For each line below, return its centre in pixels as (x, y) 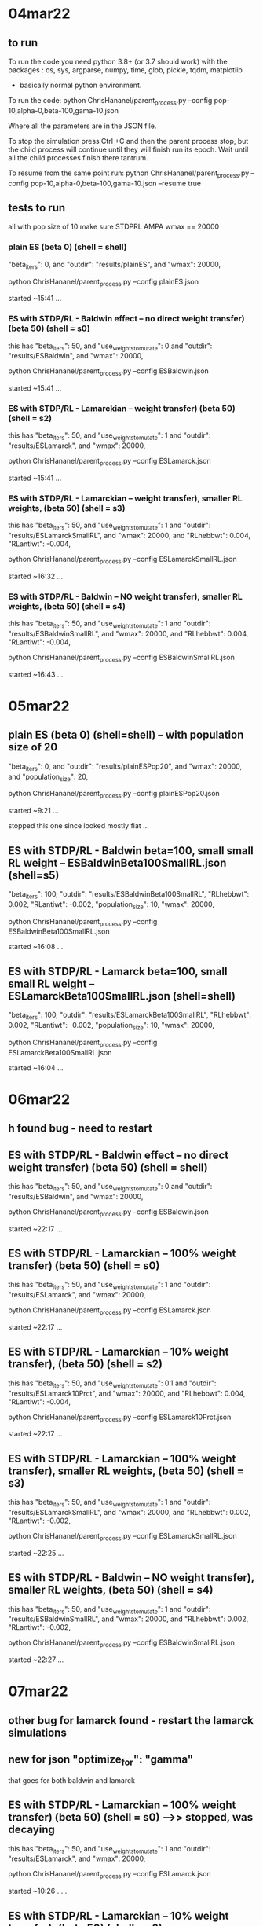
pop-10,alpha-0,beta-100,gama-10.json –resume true (116, 183)
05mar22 (39, 706)
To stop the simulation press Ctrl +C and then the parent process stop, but (128, 141)
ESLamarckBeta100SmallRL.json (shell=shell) (122, 996)
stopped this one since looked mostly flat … (79, 826)
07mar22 (38, 1691)
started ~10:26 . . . (38, 1891)
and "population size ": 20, (48, 777)
